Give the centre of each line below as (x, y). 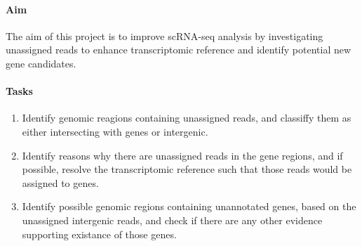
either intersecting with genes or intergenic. (115, 131)
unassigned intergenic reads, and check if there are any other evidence (172, 220)
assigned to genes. (60, 182)
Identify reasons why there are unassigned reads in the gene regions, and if (182, 155)
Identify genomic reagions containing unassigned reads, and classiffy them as (187, 118)
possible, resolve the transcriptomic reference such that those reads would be (187, 169)
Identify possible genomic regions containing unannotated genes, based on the (189, 206)
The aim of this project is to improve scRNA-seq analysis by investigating (165, 35)
